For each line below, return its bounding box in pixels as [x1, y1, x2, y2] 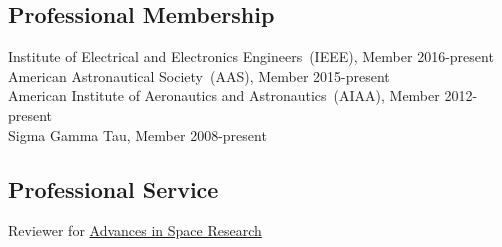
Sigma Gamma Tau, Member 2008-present [8, 124, 267, 145]
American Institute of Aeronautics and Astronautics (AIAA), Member [8, 85, 440, 106]
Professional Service [8, 173, 219, 204]
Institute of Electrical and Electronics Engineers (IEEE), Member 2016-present [8, 46, 494, 67]
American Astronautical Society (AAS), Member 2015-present [8, 65, 390, 86]
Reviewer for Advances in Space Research [8, 220, 262, 241]
